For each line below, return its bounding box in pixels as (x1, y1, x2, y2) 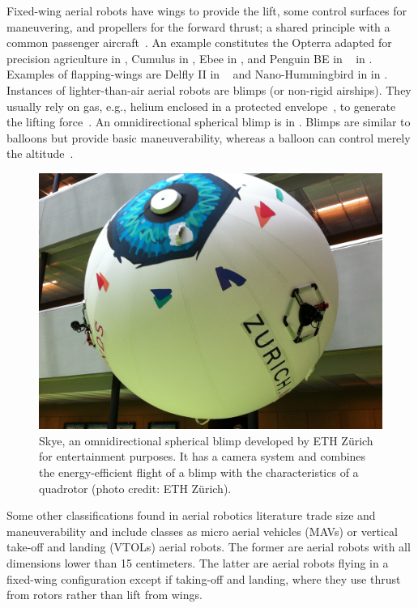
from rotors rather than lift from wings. (6, 586, 203, 603)
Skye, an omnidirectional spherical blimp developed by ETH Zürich (39, 432, 373, 449)
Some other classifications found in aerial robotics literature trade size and (6, 507, 376, 524)
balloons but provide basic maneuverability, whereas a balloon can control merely (6, 129, 411, 146)
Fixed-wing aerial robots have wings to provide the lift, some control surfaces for (6, 2, 407, 19)
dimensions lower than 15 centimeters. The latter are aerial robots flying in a (6, 555, 389, 572)
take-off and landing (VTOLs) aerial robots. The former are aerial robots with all (6, 538, 411, 555)
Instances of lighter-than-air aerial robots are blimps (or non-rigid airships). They (6, 81, 412, 98)
